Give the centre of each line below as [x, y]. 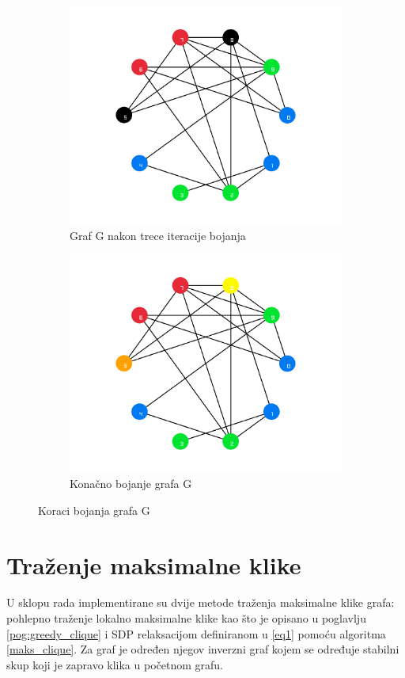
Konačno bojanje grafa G [131, 484]
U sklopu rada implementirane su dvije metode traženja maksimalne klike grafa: [201, 602]
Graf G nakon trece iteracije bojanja [158, 235]
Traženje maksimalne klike [154, 564]
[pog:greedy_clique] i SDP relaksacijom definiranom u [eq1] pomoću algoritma [196, 633]
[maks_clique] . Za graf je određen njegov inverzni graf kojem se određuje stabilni [203, 649]
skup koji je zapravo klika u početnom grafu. [115, 664]
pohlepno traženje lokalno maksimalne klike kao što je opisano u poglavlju [186, 618]
